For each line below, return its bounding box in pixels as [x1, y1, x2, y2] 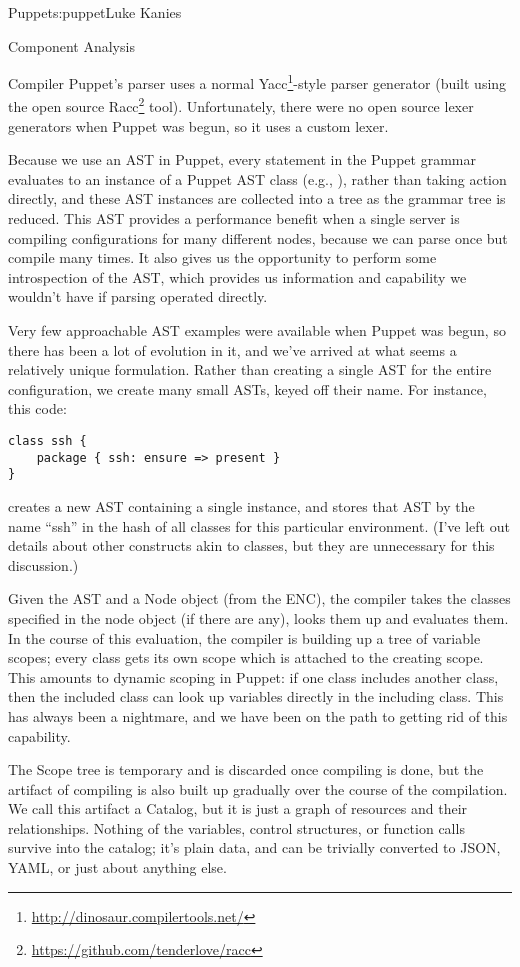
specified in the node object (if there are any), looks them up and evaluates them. [8, 607, 509, 628]
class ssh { [8, 434, 87, 448]
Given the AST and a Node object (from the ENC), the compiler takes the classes [8, 588, 511, 609]
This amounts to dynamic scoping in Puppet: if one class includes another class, [8, 666, 499, 687]
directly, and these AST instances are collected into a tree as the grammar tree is [8, 188, 506, 209]
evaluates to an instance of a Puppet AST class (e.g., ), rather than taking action [8, 168, 507, 189]
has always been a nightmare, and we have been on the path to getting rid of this [8, 705, 508, 726]
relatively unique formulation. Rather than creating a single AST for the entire [8, 359, 492, 380]
